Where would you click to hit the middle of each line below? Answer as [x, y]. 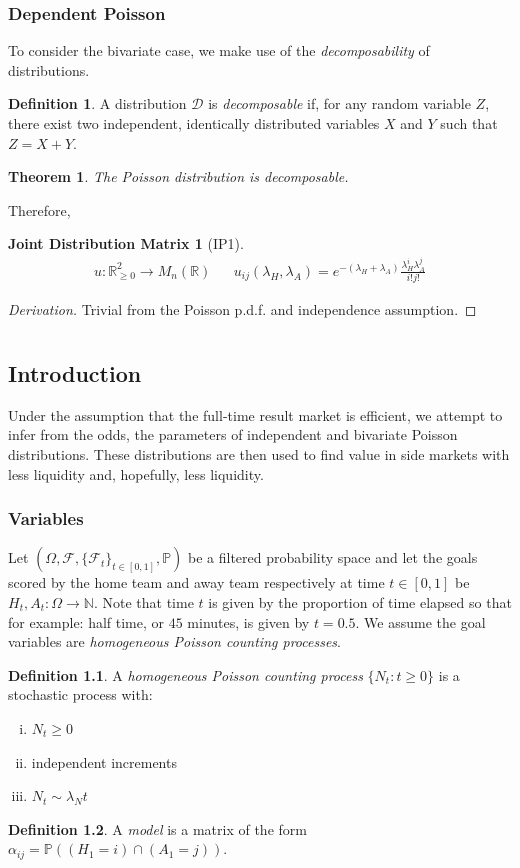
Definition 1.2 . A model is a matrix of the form [157, 828]
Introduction [75, 372]
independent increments [104, 761]
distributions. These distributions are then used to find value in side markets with [259, 453]
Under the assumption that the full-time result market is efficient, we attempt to [255, 414]
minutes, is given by [248, 621]
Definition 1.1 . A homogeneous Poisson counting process [185, 674]
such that [469, 123]
